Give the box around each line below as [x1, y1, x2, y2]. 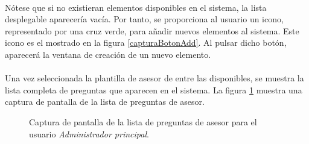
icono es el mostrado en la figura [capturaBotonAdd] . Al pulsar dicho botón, [5, 36, 287, 49]
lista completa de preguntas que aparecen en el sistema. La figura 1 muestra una [5, 83, 302, 96]
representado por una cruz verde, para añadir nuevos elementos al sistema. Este [5, 24, 299, 37]
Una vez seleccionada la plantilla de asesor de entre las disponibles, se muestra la [5, 72, 304, 84]
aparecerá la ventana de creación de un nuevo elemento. [5, 48, 211, 60]
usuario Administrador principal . [29, 127, 149, 140]
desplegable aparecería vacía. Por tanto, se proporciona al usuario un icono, [5, 13, 284, 25]
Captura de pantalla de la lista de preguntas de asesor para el [29, 115, 257, 128]
